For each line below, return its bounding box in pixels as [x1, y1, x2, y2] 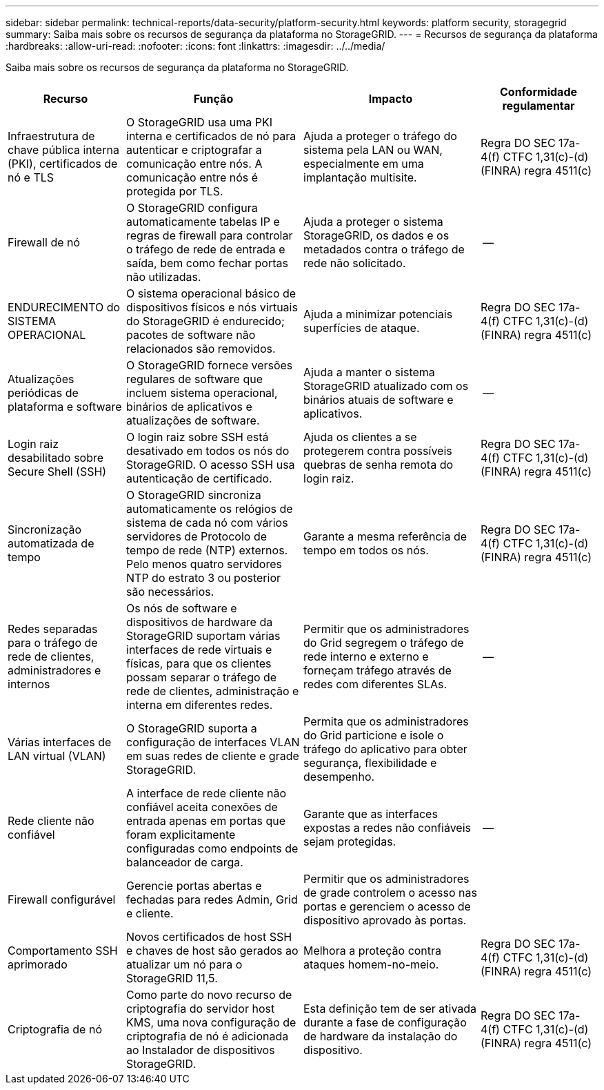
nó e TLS [8, 171, 54, 184]
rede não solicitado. [303, 256, 406, 270]
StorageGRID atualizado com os [303, 379, 469, 393]
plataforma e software [8, 400, 122, 413]
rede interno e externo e [303, 650, 429, 663]
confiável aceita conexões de [126, 800, 278, 814]
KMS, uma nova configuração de [126, 1015, 296, 1029]
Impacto [368, 92, 413, 106]
